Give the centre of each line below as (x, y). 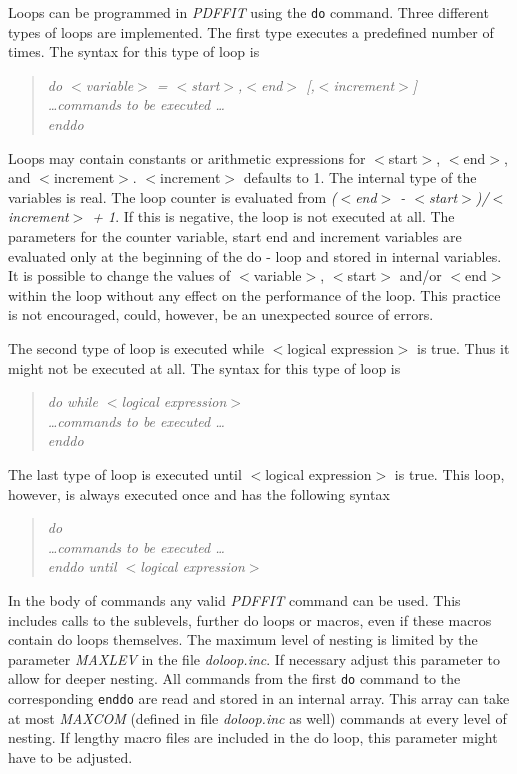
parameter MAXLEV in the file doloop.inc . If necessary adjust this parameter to (254, 658)
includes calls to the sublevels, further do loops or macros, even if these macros (250, 619)
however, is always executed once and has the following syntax (199, 493)
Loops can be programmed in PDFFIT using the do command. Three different (248, 12)
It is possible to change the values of (119, 275)
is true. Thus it (463, 347)
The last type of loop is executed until (125, 473)
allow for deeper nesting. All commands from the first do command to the (234, 678)
